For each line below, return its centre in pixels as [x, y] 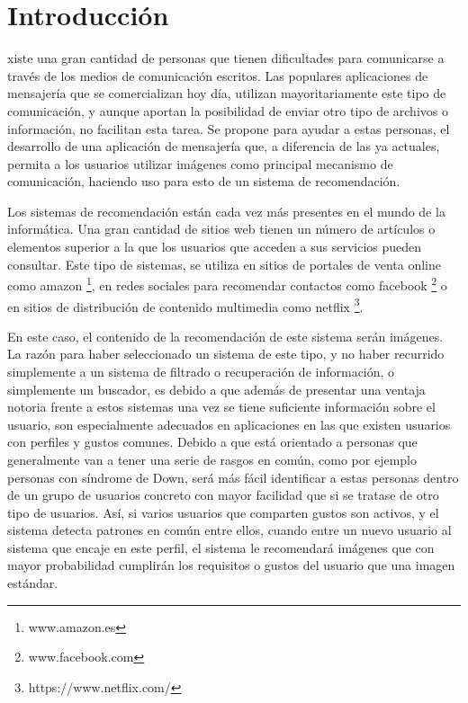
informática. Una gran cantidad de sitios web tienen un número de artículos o [221, 229]
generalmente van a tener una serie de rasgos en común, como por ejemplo [212, 459]
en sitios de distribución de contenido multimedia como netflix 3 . [185, 305]
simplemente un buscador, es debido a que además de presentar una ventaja [216, 389]
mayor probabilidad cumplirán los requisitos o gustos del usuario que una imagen [231, 565]
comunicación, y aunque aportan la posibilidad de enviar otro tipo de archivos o [228, 110]
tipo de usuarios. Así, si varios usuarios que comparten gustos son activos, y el [223, 512]
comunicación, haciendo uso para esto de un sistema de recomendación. [204, 181]
